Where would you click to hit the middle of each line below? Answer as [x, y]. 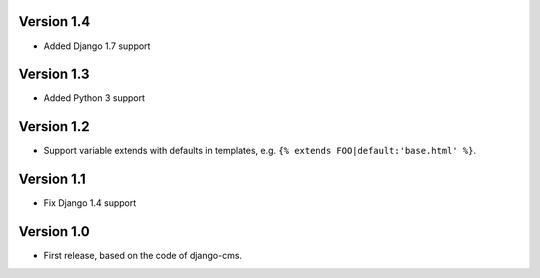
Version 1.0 [54, 231]
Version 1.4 [54, 21]
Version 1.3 [54, 74]
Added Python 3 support [94, 98]
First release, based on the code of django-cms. [143, 256]
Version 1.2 [54, 126]
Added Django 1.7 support [97, 46]
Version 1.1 [52, 179]
